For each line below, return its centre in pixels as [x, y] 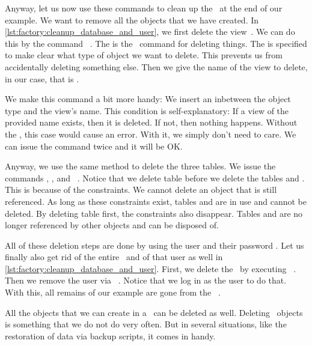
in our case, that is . [42, 78]
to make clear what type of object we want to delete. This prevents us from [144, 55]
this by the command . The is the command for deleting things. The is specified [156, 43]
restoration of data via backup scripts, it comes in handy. [110, 335]
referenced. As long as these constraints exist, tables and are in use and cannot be [156, 201]
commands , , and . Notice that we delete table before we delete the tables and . [155, 178]
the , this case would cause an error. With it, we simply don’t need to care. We [151, 134]
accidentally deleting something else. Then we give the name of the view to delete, [156, 66]
